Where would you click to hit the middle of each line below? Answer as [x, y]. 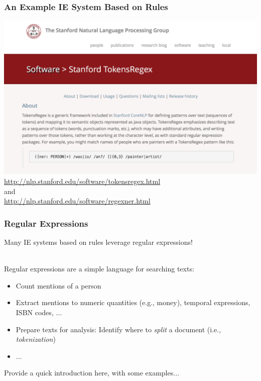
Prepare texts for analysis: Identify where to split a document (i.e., [118, 329]
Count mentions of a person [58, 285]
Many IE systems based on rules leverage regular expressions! [98, 242]
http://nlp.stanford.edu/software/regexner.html [77, 201]
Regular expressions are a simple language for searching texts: [99, 269]
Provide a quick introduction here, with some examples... [92, 373]
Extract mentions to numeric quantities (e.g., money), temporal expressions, [133, 302]
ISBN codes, [35, 312]
